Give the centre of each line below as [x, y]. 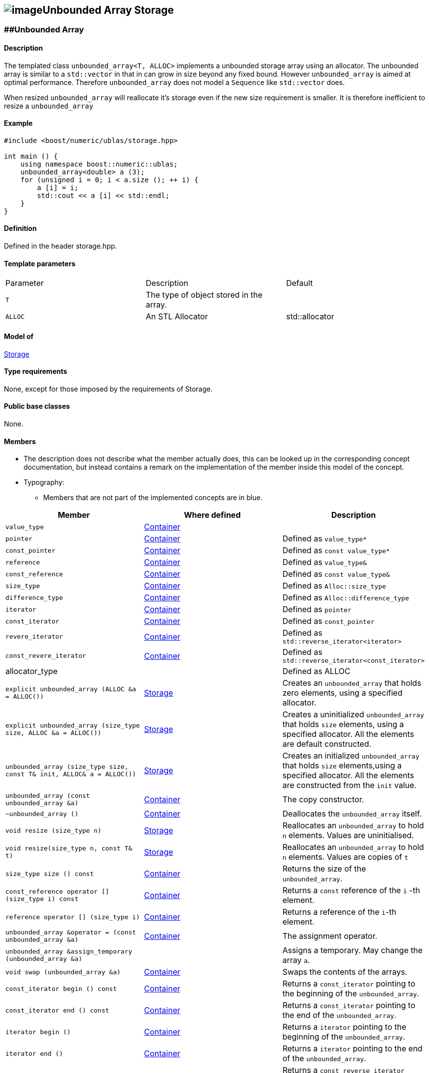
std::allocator [310, 317]
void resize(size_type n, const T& [69, 848]
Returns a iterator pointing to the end [352, 1049]
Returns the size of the [324, 869]
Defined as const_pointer [328, 621]
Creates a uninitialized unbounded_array [353, 715]
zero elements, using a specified [342, 693]
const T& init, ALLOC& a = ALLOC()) [71, 774]
